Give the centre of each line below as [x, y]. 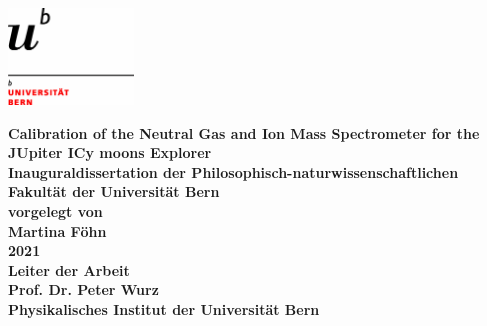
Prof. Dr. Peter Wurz [83, 289]
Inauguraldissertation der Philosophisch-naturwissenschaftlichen [233, 171]
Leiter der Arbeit [69, 269]
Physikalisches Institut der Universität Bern [164, 309]
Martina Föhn [57, 230]
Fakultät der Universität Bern [114, 191]
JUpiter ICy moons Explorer [110, 152]
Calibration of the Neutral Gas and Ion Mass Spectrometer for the [244, 132]
